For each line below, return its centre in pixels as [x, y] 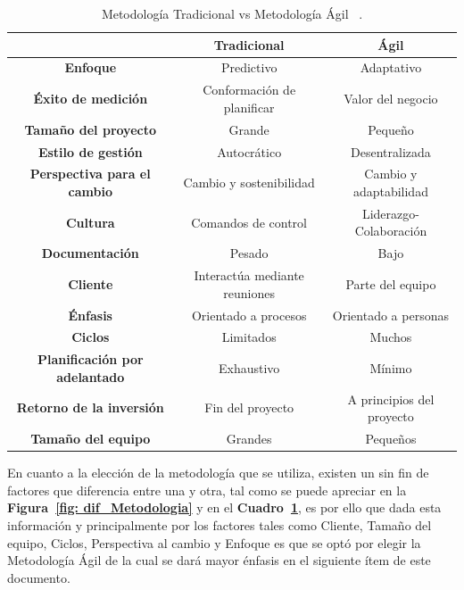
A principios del [391, 399]
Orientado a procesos [249, 315]
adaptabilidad [390, 191]
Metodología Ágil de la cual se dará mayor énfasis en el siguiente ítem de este [219, 560]
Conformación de [249, 90]
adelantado [91, 376]
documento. [39, 577]
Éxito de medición [91, 99]
